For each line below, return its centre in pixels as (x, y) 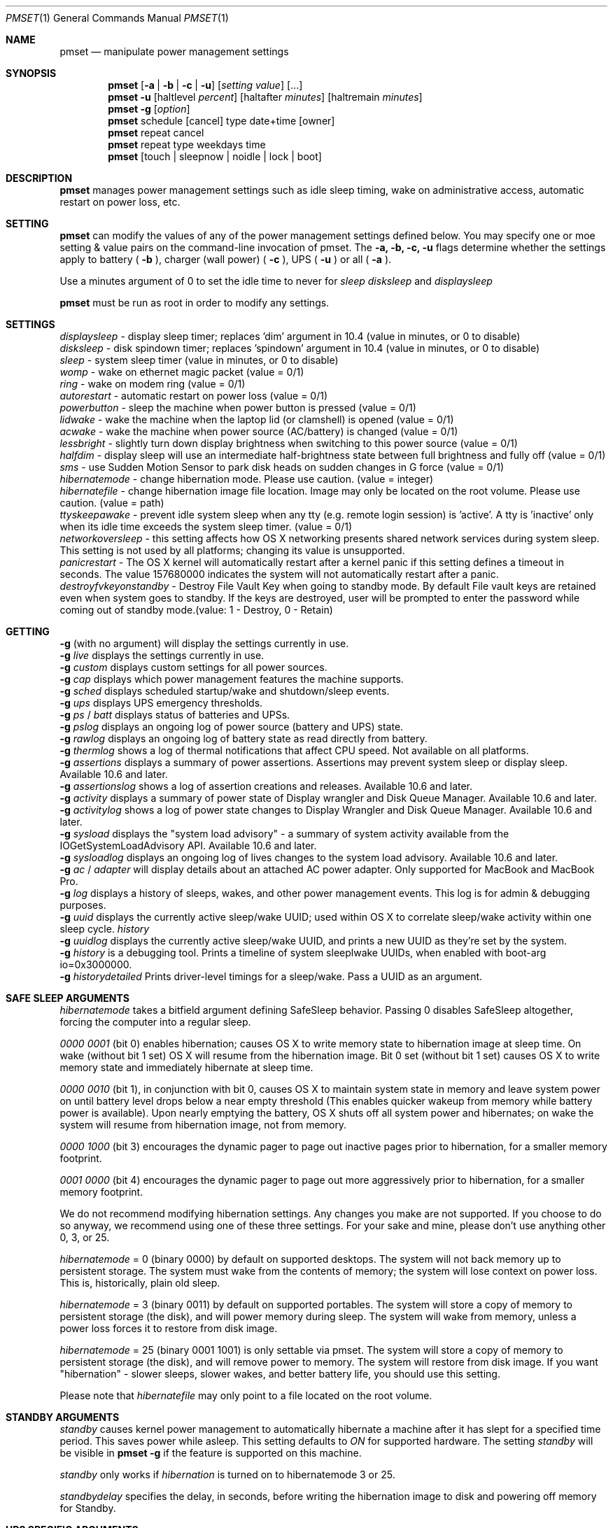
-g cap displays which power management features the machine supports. (232, 679)
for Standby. (88, 1508)
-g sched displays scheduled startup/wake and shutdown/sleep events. (225, 691)
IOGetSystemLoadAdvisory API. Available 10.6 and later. (188, 846)
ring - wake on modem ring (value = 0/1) (153, 384)
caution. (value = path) (112, 503)
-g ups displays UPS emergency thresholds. (161, 703)
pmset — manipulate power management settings (174, 51)
